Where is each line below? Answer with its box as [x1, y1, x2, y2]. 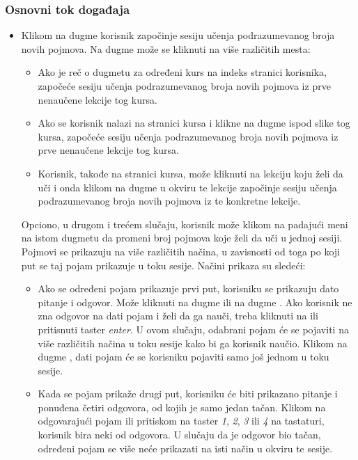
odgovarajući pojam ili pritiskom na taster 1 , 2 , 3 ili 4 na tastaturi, [38, 413, 325, 428]
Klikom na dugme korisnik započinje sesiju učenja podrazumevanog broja [21, 28, 335, 42]
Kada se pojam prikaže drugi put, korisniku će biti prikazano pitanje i [38, 386, 338, 401]
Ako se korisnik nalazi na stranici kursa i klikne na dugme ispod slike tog [38, 116, 350, 130]
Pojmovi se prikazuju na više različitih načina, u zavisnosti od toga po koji [21, 244, 340, 258]
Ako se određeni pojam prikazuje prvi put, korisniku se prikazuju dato [38, 281, 339, 296]
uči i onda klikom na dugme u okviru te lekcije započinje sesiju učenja [38, 180, 337, 194]
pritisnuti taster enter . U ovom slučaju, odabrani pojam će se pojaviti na [38, 322, 349, 336]
